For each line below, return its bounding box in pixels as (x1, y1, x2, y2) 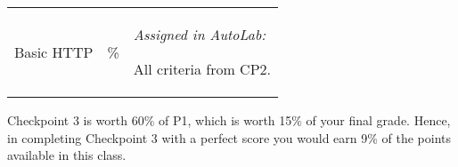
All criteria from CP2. (133, 59, 271, 79)
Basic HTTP (14, 41, 94, 62)
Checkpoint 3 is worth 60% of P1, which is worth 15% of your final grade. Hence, (7, 111, 451, 129)
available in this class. (7, 146, 127, 164)
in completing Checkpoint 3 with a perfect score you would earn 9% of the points (7, 128, 452, 147)
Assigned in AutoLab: (133, 24, 266, 44)
